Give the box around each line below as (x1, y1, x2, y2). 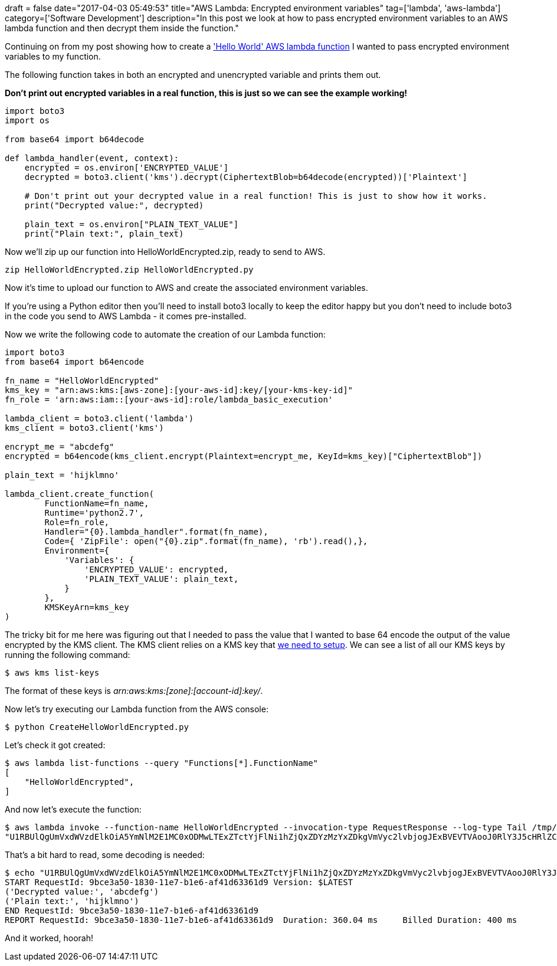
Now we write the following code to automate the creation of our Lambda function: (5, 329, 326, 339)
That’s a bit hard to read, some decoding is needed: (5, 850, 205, 860)
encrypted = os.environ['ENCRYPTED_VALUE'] (24, 163, 229, 172)
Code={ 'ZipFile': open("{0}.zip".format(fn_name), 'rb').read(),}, (44, 536, 368, 546)
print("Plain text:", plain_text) (24, 229, 184, 238)
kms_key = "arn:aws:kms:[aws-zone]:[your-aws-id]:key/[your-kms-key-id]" (5, 385, 353, 395)
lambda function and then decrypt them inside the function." (5, 23, 239, 33)
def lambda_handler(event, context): (5, 153, 179, 163)
